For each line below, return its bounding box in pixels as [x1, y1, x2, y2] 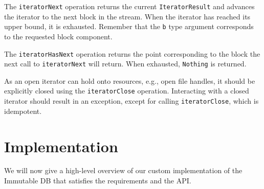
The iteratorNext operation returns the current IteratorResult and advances [4, 1, 255, 11]
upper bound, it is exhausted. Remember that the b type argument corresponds [4, 21, 254, 32]
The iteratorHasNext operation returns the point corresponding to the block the [4, 48, 260, 59]
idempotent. [4, 105, 42, 116]
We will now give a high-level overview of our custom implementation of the [4, 165, 243, 176]
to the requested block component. [4, 31, 113, 41]
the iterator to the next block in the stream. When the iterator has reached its [4, 11, 251, 21]
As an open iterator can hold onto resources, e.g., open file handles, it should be [4, 75, 255, 86]
